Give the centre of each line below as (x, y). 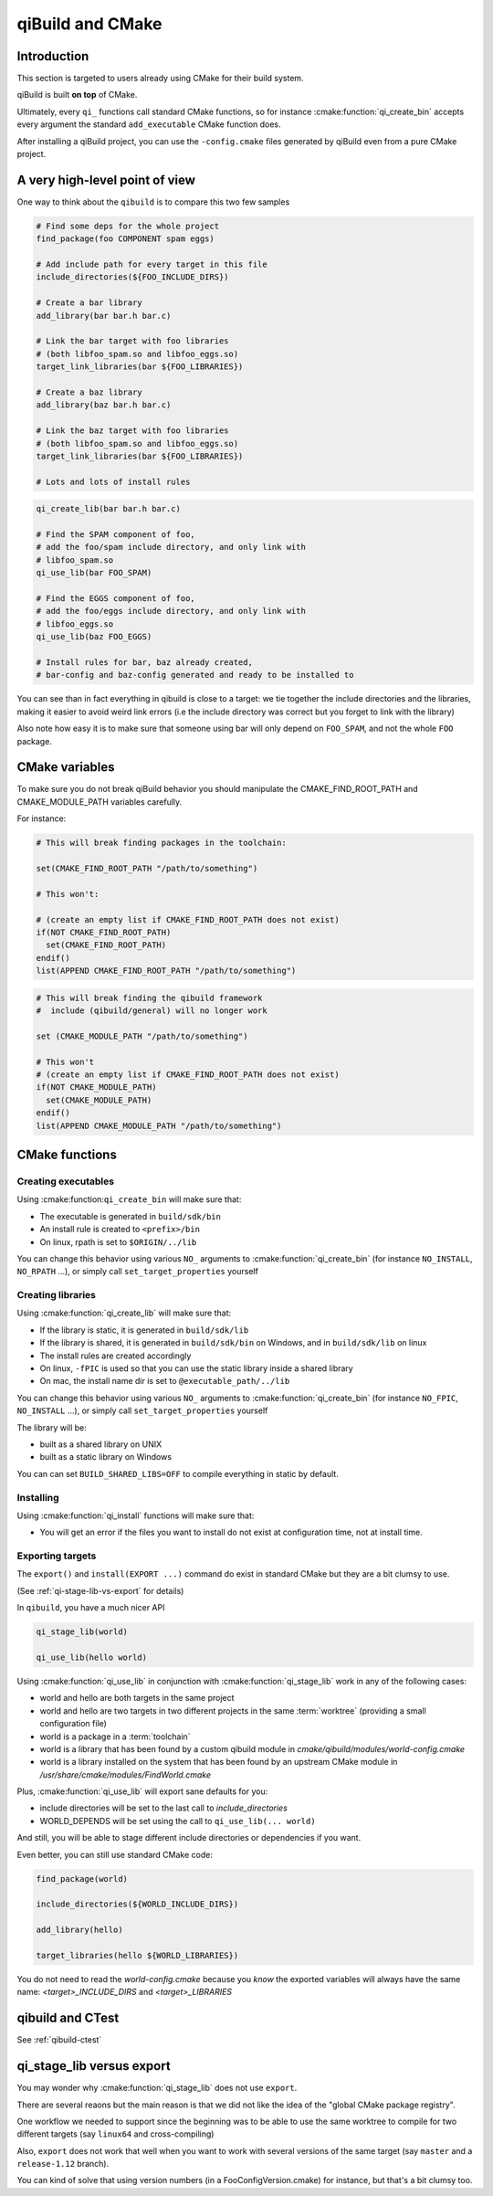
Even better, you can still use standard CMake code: (115, 1854)
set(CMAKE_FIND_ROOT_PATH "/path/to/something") (147, 868)
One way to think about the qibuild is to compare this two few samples (153, 202)
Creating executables (65, 1181)
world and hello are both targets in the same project (137, 1698)
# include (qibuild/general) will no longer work (152, 1011)
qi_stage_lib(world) (82, 1632)
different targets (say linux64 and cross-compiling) (115, 2134)
